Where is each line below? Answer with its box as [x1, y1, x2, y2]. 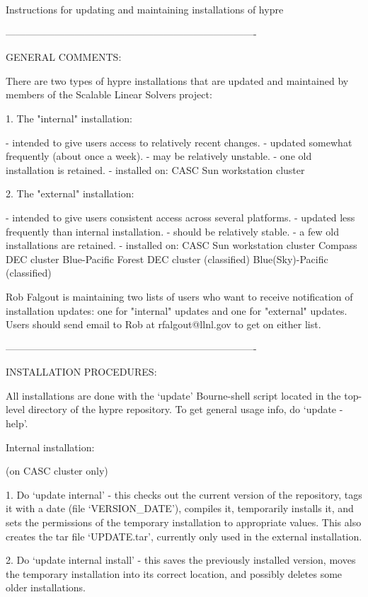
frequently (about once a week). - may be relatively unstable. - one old [6, 149, 312, 163]
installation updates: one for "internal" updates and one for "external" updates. [6, 303, 347, 318]
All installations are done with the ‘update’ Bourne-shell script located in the [6, 388, 341, 402]
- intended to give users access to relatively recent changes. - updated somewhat [6, 134, 352, 149]
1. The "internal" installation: [6, 110, 133, 125]
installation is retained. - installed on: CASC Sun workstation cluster [6, 162, 305, 177]
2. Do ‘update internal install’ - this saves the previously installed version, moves [6, 552, 356, 567]
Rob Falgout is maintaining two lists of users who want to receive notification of [6, 289, 353, 303]
